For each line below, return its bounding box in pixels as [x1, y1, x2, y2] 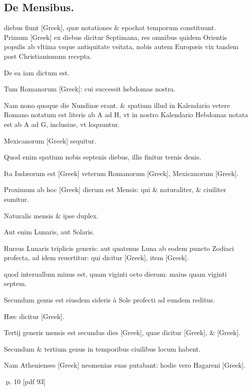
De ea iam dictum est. [4, 67, 70, 77]
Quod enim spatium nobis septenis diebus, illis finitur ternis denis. [4, 152, 202, 162]
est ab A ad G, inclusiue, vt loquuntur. [4, 119, 120, 129]
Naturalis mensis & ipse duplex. [4, 210, 99, 220]
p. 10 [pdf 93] [5, 376, 46, 387]
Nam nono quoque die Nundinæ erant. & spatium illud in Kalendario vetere [4, 100, 230, 110]
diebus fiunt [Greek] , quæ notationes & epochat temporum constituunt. [4, 22, 216, 33]
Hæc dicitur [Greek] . [4, 311, 65, 321]
